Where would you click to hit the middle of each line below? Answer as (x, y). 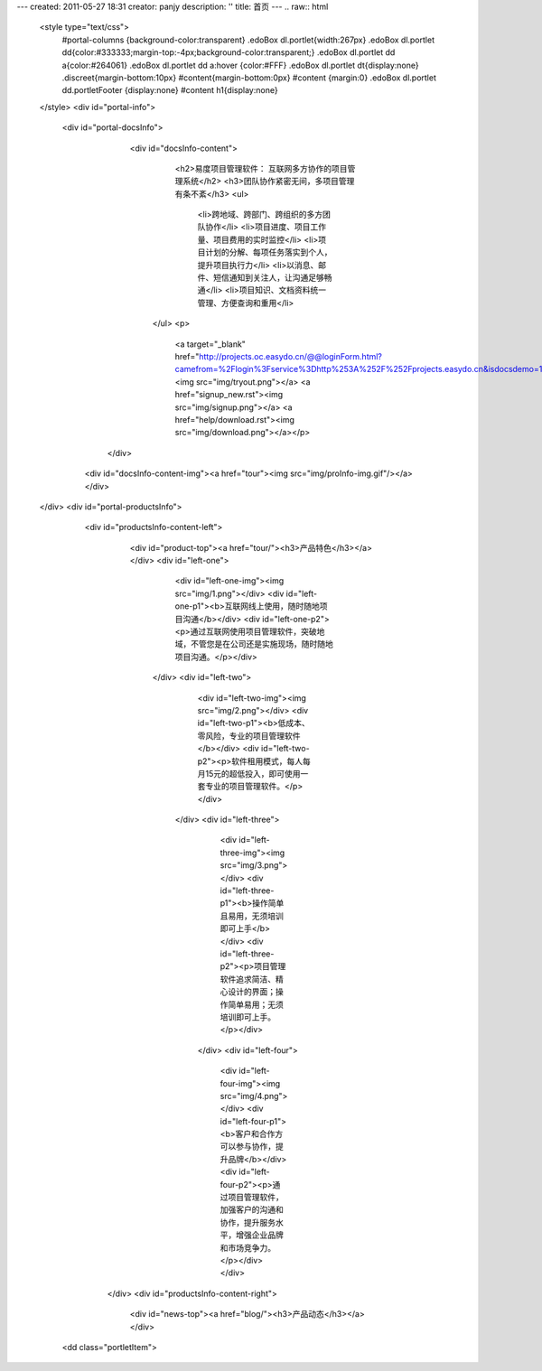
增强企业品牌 (259, 1235)
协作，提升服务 (248, 1222)
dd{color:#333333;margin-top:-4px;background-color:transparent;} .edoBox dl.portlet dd (229, 52)
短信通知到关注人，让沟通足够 (268, 278)
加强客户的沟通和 (252, 1209)
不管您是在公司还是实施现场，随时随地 (262, 644)
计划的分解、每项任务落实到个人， (268, 252)
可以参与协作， (248, 1146)
